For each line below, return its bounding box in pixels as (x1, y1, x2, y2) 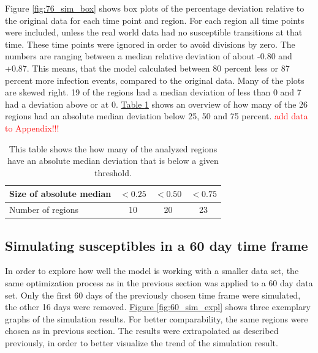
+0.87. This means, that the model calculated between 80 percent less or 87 (5, 61, 290, 74)
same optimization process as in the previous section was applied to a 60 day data (5, 277, 313, 289)
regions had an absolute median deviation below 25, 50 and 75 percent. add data (5, 110, 308, 122)
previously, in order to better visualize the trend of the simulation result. (5, 336, 278, 349)
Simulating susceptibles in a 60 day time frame (5, 236, 308, 255)
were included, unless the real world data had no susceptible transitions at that (5, 26, 303, 39)
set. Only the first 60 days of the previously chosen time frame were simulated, (5, 288, 301, 301)
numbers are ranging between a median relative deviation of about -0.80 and (5, 50, 292, 62)
